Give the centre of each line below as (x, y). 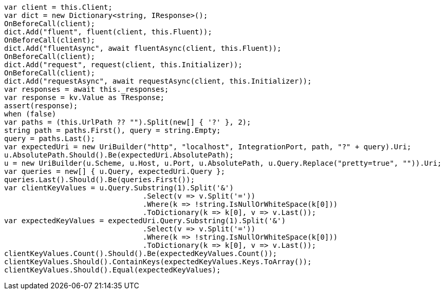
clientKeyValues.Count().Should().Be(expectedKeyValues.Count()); (141, 253)
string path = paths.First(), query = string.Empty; (113, 130)
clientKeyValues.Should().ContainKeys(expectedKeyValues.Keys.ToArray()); (158, 262)
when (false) (30, 114)
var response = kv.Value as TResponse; (84, 97)
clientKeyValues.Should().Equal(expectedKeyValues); (113, 270)
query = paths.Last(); (50, 139)
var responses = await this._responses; (87, 89)
